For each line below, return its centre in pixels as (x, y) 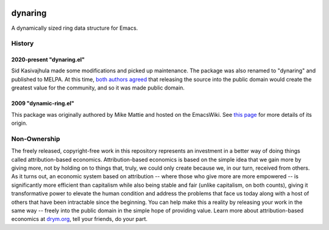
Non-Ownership (36, 139)
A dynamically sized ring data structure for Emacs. (75, 28)
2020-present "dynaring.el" (48, 60)
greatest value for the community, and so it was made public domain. (98, 88)
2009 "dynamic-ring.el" (43, 103)
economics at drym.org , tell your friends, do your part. (80, 219)
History (23, 44)
